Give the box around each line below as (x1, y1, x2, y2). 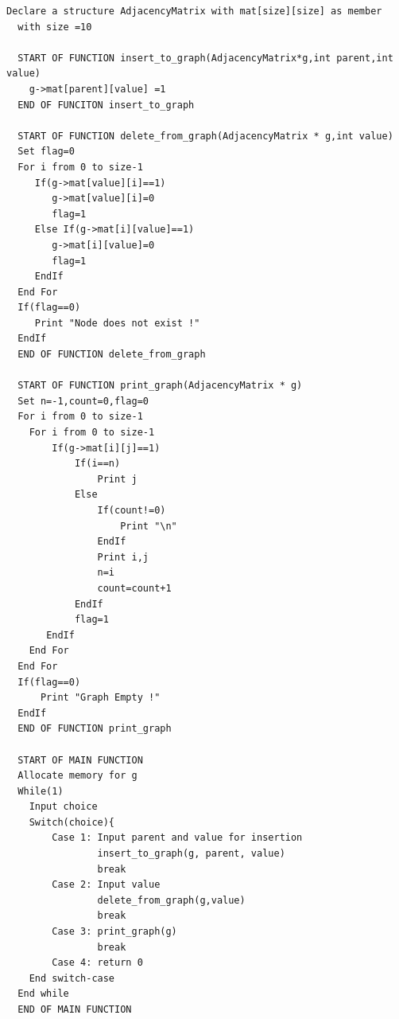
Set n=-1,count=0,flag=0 (17, 395, 149, 407)
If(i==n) (74, 458, 121, 470)
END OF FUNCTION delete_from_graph (17, 349, 206, 361)
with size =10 (17, 21, 92, 33)
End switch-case (29, 972, 115, 984)
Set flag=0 (17, 146, 75, 158)
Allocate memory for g (17, 770, 138, 782)
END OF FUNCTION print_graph (17, 723, 172, 735)
